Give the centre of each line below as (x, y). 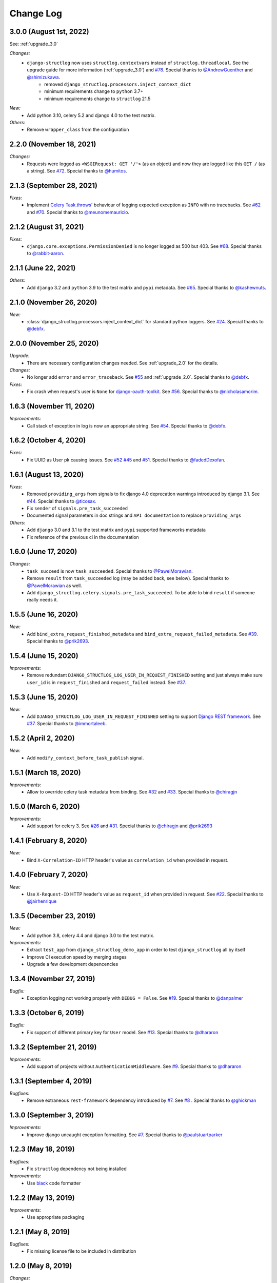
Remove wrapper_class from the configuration (78, 130)
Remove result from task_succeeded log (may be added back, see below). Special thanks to (128, 578)
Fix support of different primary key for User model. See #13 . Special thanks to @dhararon (123, 1032)
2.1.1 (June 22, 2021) (43, 268)
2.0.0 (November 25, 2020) (54, 344)
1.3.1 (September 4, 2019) (51, 1081)
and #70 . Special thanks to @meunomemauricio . (78, 212)
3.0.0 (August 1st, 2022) (49, 32)
